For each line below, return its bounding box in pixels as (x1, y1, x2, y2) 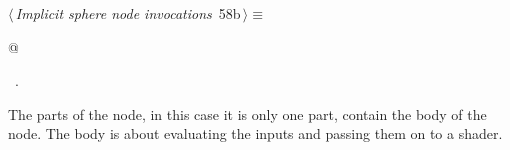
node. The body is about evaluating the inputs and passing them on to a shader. (8, 123, 503, 144)
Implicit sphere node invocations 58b (15, 3, 241, 23)
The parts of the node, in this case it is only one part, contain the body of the (8, 103, 487, 124)
